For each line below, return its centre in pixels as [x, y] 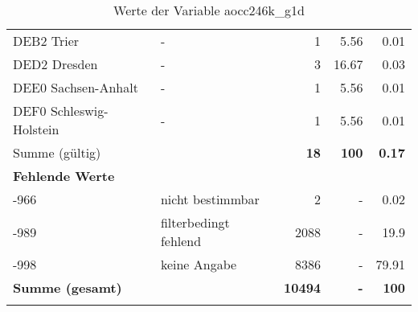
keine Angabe [199, 264]
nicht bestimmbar [210, 199]
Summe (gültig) [57, 152]
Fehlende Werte [64, 176]
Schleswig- [79, 111]
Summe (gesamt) [68, 287]
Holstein [36, 129]
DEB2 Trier [46, 41]
